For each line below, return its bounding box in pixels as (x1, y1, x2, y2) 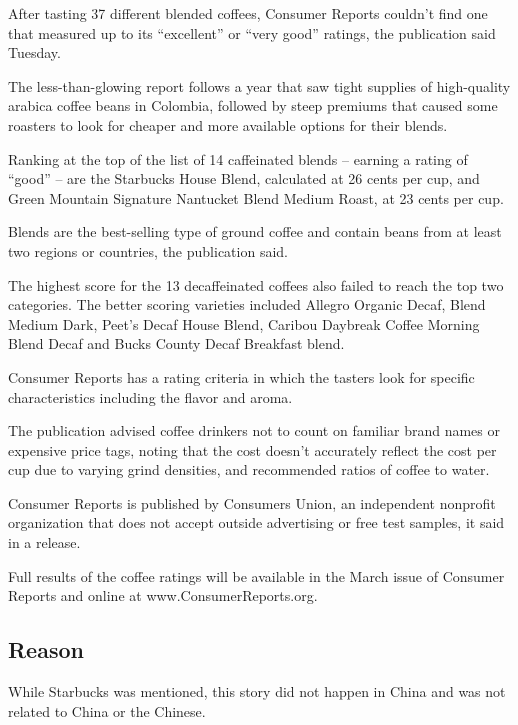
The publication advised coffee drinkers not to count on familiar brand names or (8, 420, 500, 441)
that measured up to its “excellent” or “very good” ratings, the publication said (8, 22, 496, 43)
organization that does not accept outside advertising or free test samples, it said (8, 512, 505, 533)
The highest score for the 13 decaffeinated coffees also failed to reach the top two (8, 274, 504, 295)
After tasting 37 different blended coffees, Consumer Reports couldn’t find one (8, 3, 488, 23)
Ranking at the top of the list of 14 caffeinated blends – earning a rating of (8, 148, 468, 169)
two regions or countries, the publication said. (8, 240, 288, 261)
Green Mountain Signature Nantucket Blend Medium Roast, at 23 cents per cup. (8, 187, 504, 208)
